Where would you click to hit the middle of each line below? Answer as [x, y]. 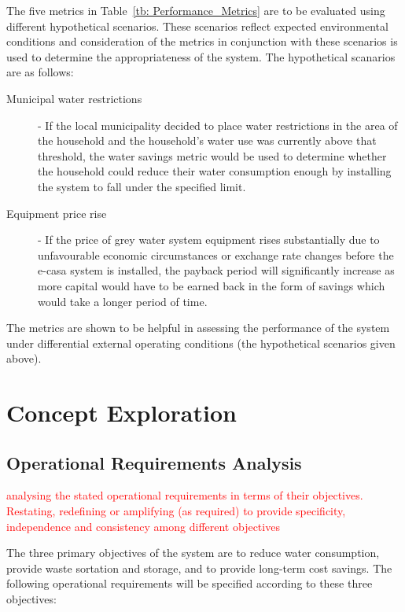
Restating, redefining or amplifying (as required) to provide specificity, [176, 511]
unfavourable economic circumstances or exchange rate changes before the [216, 254]
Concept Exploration [121, 413]
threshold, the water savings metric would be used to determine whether [212, 155]
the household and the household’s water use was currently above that [207, 140]
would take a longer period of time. [123, 301]
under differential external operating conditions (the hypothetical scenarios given [201, 343]
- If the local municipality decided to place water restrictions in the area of [218, 125]
